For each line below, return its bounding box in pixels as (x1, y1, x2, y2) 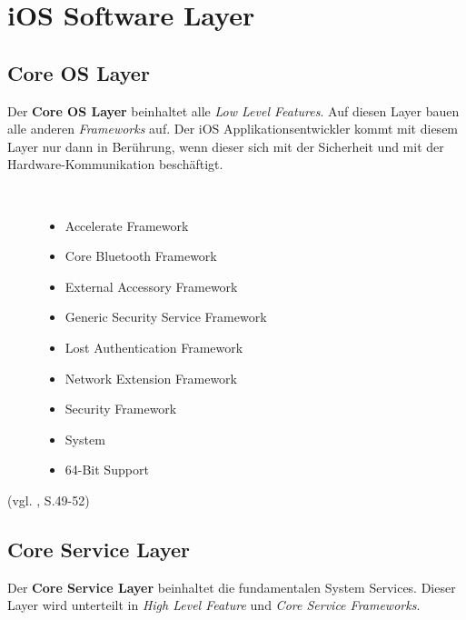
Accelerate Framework (64, 215, 189, 235)
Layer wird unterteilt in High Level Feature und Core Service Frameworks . (7, 595, 421, 615)
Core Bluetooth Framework (64, 246, 217, 265)
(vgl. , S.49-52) (7, 490, 90, 509)
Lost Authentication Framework (64, 337, 243, 356)
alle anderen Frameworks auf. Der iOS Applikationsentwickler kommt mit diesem (7, 119, 459, 138)
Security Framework (64, 399, 177, 418)
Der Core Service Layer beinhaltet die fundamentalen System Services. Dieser (7, 577, 456, 596)
